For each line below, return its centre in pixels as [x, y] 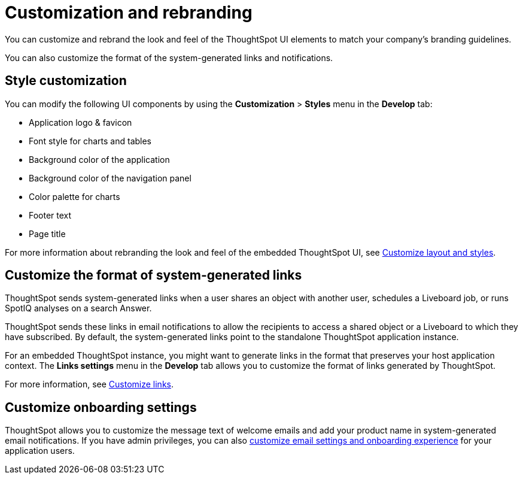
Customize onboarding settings [101, 407]
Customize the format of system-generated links [153, 275]
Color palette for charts [75, 196]
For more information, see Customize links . [89, 384]
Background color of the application [99, 159]
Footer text [50, 215]
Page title [47, 234]
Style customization [66, 81]
